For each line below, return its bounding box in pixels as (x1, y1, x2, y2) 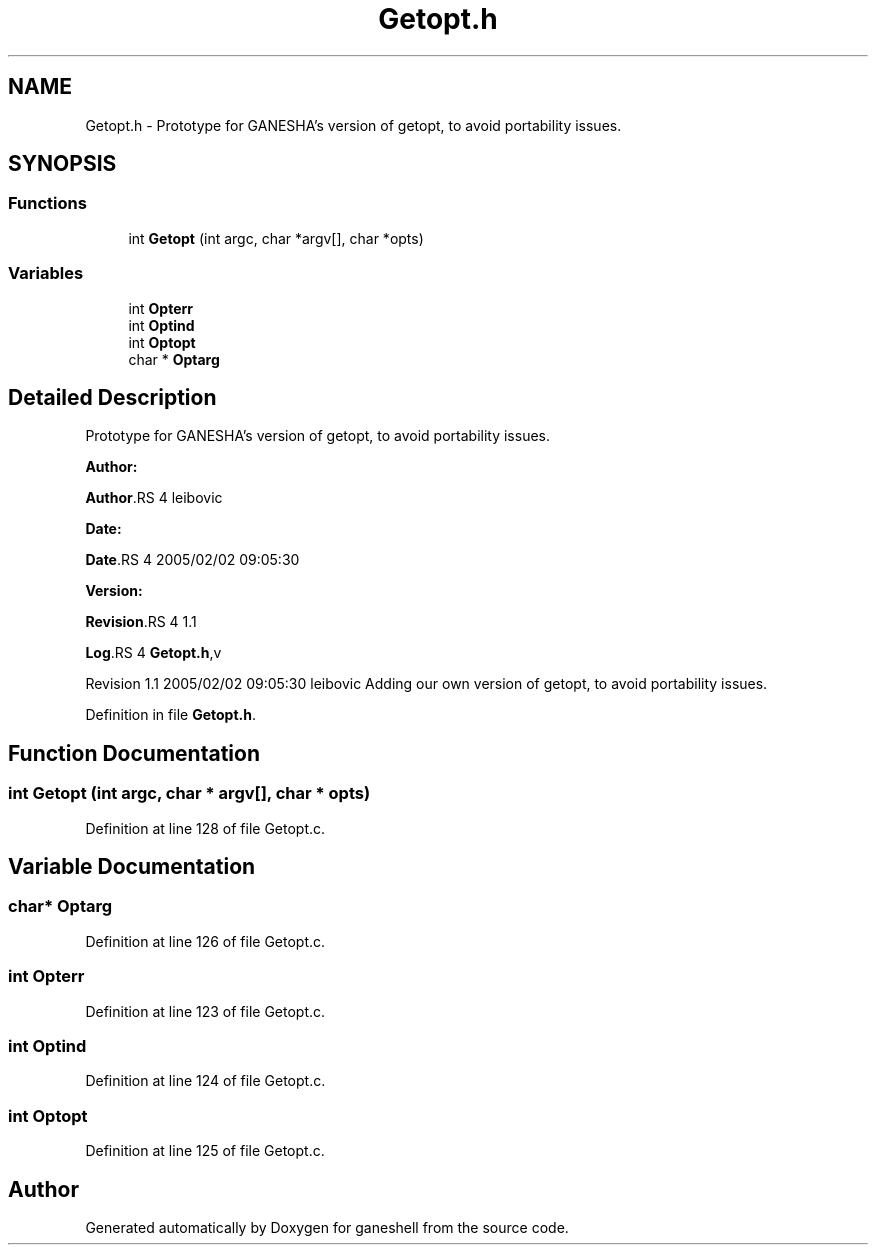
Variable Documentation (8, 854, 256, 880)
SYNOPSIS (8, 151, 117, 177)
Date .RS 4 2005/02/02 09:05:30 (85, 551, 300, 569)
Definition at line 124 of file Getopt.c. (85, 1072, 326, 1090)
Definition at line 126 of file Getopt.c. (85, 932, 326, 950)
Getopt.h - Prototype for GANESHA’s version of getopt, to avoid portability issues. (85, 116, 622, 134)
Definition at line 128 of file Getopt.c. (85, 819, 326, 837)
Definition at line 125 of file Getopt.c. (85, 1142, 325, 1160)
